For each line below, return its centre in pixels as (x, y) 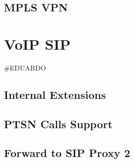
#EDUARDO (25, 67)
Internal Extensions (55, 94)
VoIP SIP (37, 43)
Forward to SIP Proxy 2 (67, 153)
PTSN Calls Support (58, 123)
